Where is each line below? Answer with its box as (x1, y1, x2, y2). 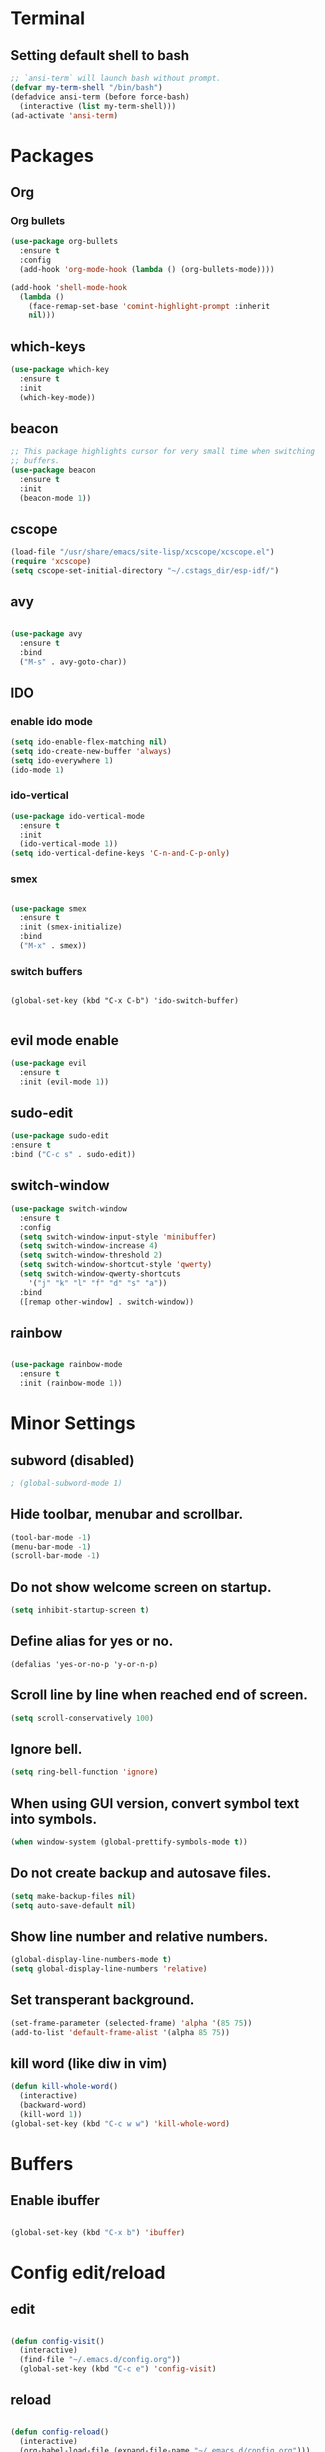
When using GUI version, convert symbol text (10, 1795, 300, 1812)
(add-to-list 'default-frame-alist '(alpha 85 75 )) (10, 2027, 230, 2037)
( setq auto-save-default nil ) (10, 1900, 137, 1911)
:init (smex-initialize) (19, 922, 123, 932)
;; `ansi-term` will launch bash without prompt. (10, 73, 222, 83)
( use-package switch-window (10, 1203, 128, 1214)
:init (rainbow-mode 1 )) (19, 1378, 123, 1389)
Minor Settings (10, 1412, 136, 1435)
